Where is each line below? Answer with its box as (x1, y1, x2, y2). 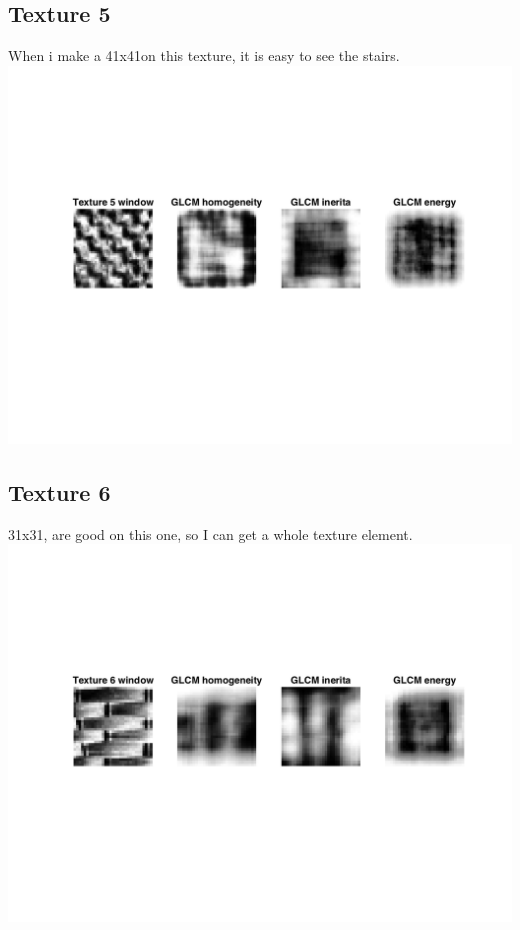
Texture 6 (8, 476, 111, 507)
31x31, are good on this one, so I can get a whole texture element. (8, 523, 413, 544)
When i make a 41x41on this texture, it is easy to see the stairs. (8, 45, 400, 66)
